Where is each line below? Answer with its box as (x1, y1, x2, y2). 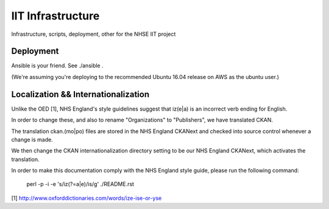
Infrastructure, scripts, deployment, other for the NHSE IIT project (11, 30, 176, 38)
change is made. (11, 135, 53, 143)
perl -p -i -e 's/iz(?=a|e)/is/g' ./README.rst (26, 180, 134, 188)
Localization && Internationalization (11, 89, 150, 100)
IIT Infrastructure (11, 9, 100, 22)
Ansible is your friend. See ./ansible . (11, 62, 104, 69)
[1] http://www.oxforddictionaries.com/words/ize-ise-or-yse (11, 194, 162, 202)
